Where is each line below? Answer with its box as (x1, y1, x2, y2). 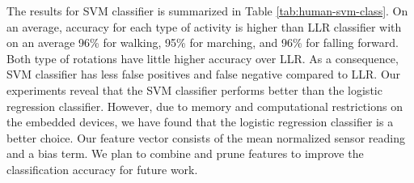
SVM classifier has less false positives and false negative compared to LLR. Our (6, 66, 401, 83)
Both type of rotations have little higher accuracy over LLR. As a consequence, (6, 49, 399, 66)
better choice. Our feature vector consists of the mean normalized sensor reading (6, 129, 405, 146)
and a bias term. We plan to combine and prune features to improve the (6, 145, 364, 162)
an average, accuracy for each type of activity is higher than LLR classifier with (6, 18, 402, 35)
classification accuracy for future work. (6, 160, 198, 177)
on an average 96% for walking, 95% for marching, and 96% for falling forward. (6, 34, 399, 51)
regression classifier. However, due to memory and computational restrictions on (6, 97, 403, 114)
